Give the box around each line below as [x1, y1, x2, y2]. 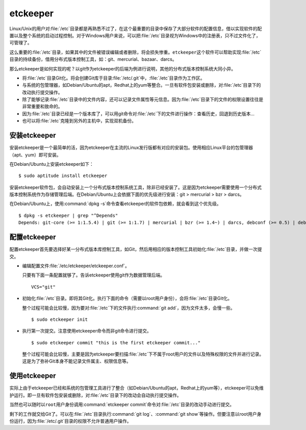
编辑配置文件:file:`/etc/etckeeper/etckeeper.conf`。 [22, 263, 130, 269]
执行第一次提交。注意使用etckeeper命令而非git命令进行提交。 [22, 328, 151, 334]
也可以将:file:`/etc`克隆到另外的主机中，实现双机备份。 [22, 118, 136, 124]
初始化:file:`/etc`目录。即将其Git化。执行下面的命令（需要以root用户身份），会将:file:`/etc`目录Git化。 [22, 295, 232, 301]
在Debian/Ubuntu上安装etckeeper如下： [9, 161, 94, 167]
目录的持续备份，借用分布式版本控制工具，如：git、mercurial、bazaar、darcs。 [9, 56, 177, 62]
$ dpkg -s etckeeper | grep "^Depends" [18, 212, 118, 218]
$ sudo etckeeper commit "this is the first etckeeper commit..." [31, 340, 201, 345]
